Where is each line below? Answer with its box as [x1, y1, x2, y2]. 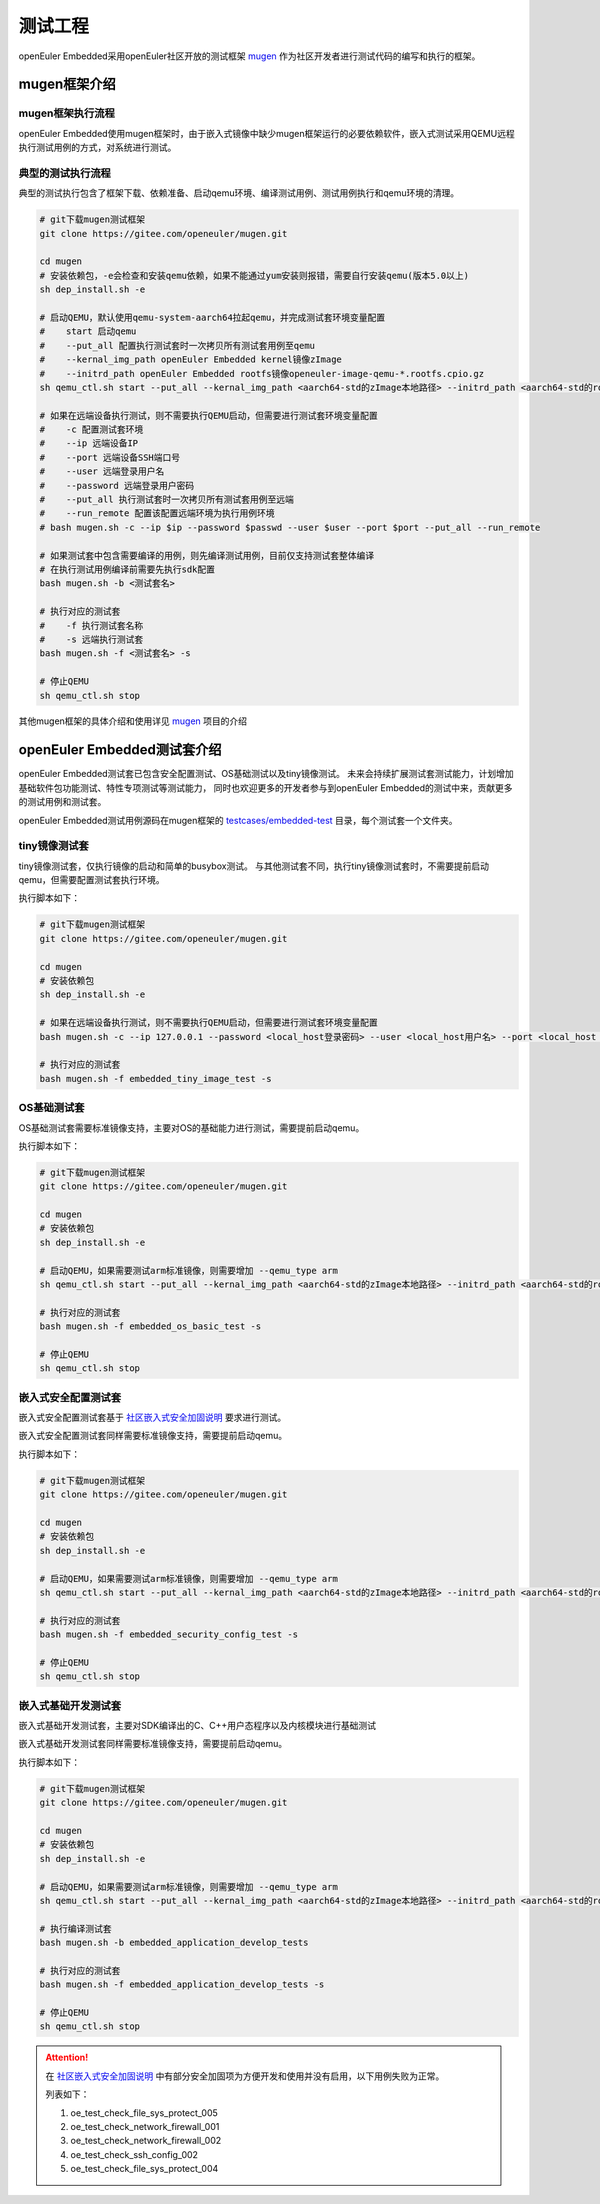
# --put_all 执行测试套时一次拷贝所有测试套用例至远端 [39, 494, 295, 505]
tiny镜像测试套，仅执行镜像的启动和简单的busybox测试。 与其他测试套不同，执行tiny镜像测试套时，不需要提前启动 [18, 860, 490, 872]
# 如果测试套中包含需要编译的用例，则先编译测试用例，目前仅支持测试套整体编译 [39, 550, 375, 561]
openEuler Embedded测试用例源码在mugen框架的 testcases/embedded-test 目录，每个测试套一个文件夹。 [18, 814, 459, 826]
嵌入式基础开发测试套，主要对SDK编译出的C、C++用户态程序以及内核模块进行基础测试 [18, 1720, 377, 1732]
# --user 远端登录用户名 [39, 466, 165, 477]
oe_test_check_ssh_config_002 [70, 2148, 199, 2160]
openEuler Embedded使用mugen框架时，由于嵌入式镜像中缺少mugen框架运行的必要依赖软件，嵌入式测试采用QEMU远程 [18, 127, 515, 139]
